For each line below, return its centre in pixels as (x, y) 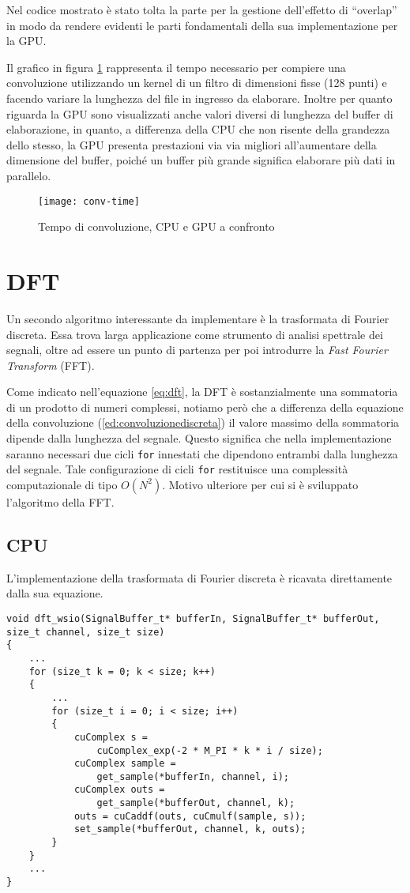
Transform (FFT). (51, 365)
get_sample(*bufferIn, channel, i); (193, 776)
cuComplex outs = (119, 790)
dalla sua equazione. (55, 593)
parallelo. (29, 175)
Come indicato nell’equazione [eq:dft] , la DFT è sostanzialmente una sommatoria (202, 392)
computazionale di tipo (62, 484)
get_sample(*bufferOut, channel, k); (196, 803)
